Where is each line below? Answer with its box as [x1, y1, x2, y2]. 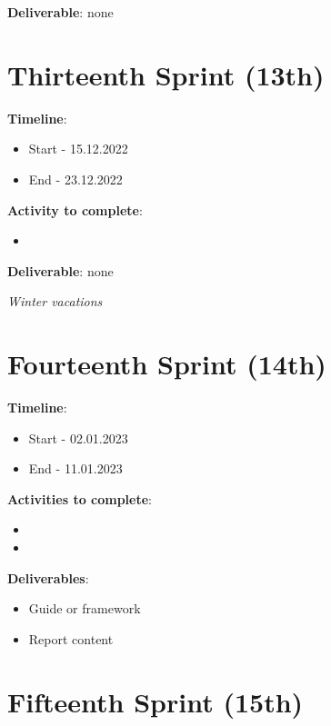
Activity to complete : [7, 200, 143, 219]
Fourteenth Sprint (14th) [7, 345, 326, 383]
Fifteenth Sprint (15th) [7, 682, 304, 720]
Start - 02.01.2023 [28, 428, 128, 447]
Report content [28, 629, 114, 648]
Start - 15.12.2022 [28, 139, 128, 158]
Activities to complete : [7, 489, 152, 508]
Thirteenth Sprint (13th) [7, 55, 325, 93]
